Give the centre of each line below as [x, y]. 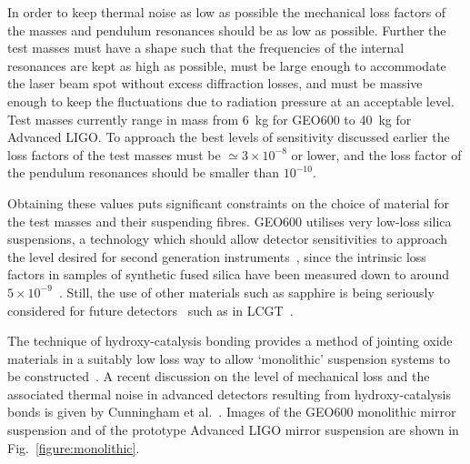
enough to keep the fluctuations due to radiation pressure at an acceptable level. [231, 101]
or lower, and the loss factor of [376, 154]
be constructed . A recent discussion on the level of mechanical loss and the [219, 376]
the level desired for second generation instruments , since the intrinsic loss [217, 256]
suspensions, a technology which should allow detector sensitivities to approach [228, 239]
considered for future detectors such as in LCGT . [150, 310]
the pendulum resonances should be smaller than [144, 172]
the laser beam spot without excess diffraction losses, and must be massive [215, 83]
